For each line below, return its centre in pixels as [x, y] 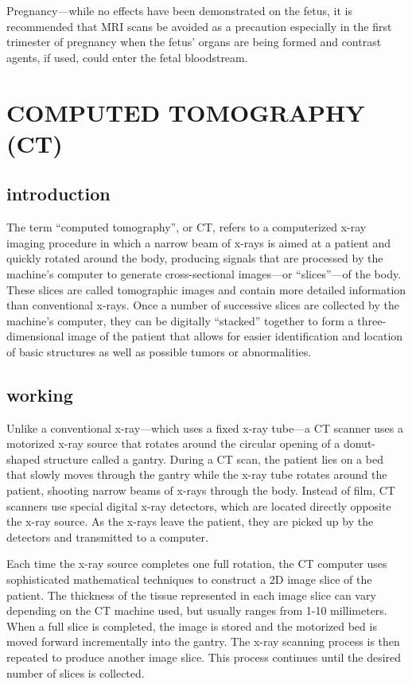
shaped [23, 459]
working [40, 394]
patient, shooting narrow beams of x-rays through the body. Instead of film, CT [201, 490]
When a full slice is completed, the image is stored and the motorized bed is [192, 626]
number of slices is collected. [76, 672]
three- [372, 320]
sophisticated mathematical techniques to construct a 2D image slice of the [189, 579]
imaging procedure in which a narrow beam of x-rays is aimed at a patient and [198, 242]
